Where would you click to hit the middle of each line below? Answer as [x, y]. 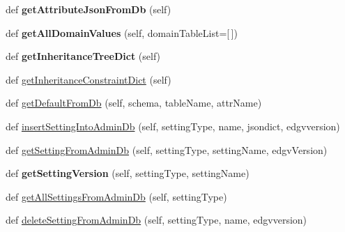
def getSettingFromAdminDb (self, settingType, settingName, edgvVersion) [167, 149]
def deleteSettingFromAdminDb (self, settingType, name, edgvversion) [156, 220]
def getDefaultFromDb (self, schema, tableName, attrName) [134, 103]
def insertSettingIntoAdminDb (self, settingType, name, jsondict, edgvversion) [173, 126]
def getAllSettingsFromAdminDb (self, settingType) [116, 196]
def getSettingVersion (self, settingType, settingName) [128, 173]
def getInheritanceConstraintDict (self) [89, 79]
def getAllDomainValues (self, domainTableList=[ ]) [122, 32]
